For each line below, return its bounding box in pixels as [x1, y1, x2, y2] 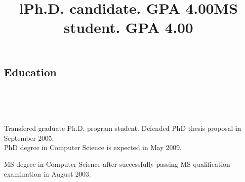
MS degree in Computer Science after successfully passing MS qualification [4, 158, 230, 169]
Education [4, 64, 57, 79]
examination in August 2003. [4, 168, 91, 179]
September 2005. [4, 132, 54, 143]
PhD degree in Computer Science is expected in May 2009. [4, 142, 182, 152]
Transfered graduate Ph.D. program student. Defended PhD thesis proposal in [4, 123, 241, 133]
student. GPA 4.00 [64, 17, 193, 37]
